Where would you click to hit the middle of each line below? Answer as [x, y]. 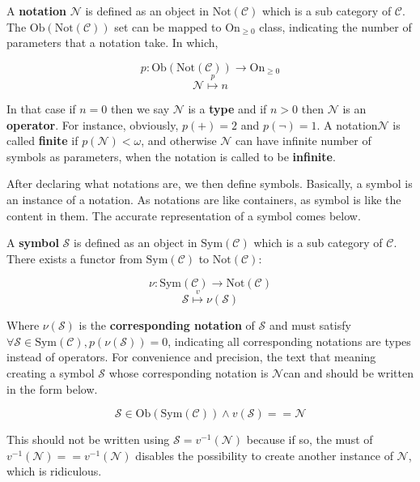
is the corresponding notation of [167, 325]
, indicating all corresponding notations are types [289, 341]
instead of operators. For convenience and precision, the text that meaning [191, 357]
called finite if [42, 141]
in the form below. [52, 388]
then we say [140, 109]
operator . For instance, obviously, [93, 124]
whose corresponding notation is [189, 372]
